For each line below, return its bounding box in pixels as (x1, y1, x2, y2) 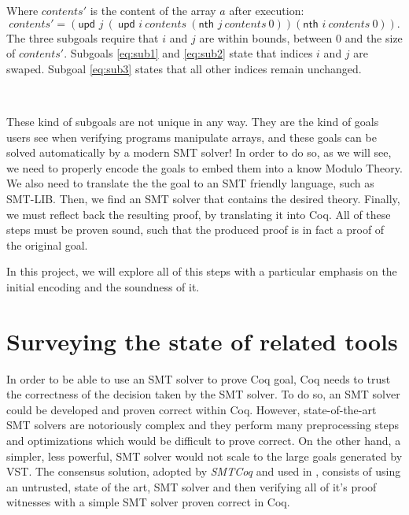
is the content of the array (90, 2, 216, 18)
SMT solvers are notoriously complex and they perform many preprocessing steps (6, 417, 399, 433)
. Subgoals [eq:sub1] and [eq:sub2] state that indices (64, 45, 313, 61)
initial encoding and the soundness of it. (6, 278, 200, 295)
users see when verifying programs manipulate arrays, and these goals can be (6, 128, 377, 145)
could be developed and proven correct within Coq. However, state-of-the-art (6, 401, 377, 417)
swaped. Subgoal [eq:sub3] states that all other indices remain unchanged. (6, 60, 362, 76)
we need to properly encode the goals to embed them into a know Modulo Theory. (6, 159, 403, 176)
